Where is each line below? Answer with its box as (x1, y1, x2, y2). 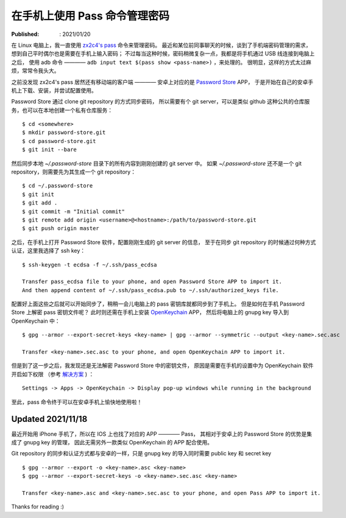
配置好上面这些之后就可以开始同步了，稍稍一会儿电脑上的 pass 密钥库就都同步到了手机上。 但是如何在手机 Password (11, 300, 305, 307)
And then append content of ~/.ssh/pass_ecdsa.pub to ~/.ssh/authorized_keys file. (22, 287, 280, 293)
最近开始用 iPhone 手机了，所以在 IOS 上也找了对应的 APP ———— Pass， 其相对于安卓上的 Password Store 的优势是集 (11, 430, 312, 438)
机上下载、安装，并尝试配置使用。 (11, 86, 97, 94)
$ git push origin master (22, 225, 100, 232)
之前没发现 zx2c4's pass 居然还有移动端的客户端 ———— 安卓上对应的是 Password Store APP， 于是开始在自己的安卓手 (11, 78, 314, 85)
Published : (11, 30, 40, 38)
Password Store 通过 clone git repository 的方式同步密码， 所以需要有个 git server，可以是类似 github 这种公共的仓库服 (11, 98, 310, 105)
